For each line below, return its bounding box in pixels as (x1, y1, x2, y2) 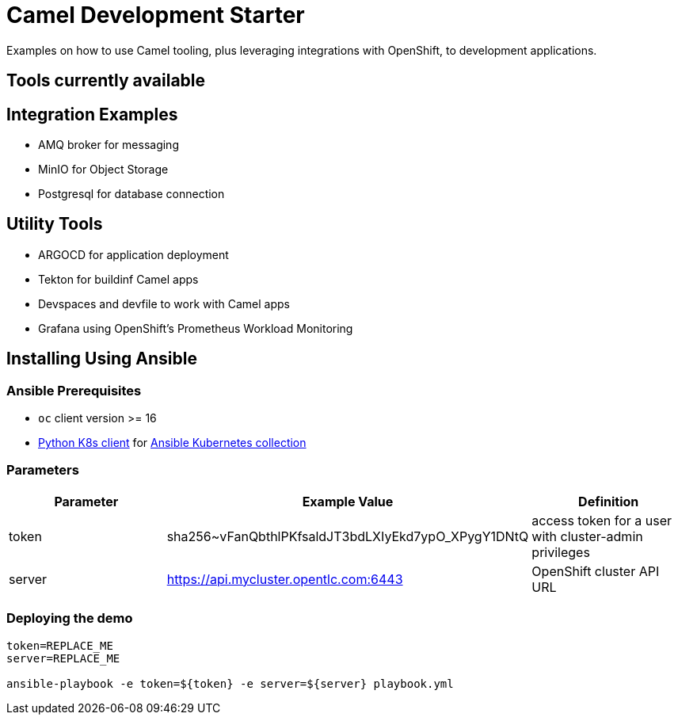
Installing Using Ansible (6, 349, 197, 369)
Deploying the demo (6, 610, 133, 627)
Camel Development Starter (6, 2, 305, 29)
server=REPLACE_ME (6, 651, 120, 665)
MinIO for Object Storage (38, 162, 169, 177)
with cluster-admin (531, 528, 643, 544)
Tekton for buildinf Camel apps (38, 272, 199, 286)
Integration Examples (6, 104, 178, 124)
